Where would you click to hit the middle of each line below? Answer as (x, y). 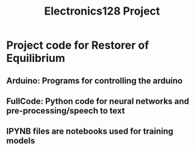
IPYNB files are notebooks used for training (90, 131)
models (21, 141)
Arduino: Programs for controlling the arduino (94, 80)
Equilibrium (36, 58)
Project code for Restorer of (78, 45)
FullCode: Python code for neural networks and (98, 101)
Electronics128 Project (102, 11)
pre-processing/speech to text (66, 111)
